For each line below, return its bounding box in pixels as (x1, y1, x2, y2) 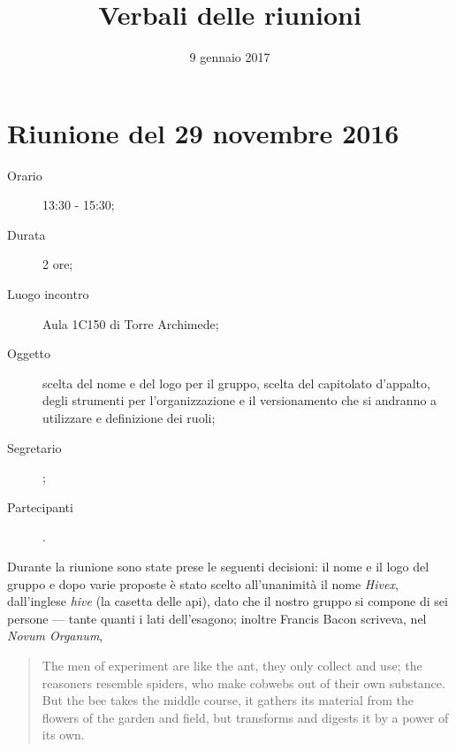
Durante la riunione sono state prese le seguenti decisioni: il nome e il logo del (7, 556, 429, 575)
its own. (42, 725, 85, 744)
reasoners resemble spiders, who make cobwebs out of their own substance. (42, 673, 445, 692)
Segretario (7, 438, 62, 456)
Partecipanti (7, 497, 73, 516)
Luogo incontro (7, 285, 89, 303)
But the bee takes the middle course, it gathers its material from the (42, 691, 414, 709)
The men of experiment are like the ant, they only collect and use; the (42, 655, 422, 674)
